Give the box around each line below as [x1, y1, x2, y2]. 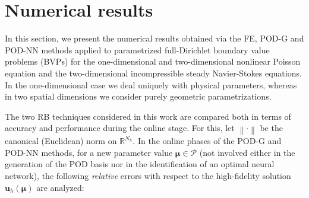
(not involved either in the [199, 146, 295, 158]
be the [260, 122, 283, 134]
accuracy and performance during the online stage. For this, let [5, 122, 235, 134]
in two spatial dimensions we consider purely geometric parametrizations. [5, 90, 272, 103]
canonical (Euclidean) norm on [5, 135, 117, 147]
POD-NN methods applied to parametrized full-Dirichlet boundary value [5, 43, 270, 56]
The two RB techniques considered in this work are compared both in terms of [5, 110, 291, 122]
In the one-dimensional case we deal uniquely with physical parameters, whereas [5, 78, 297, 91]
